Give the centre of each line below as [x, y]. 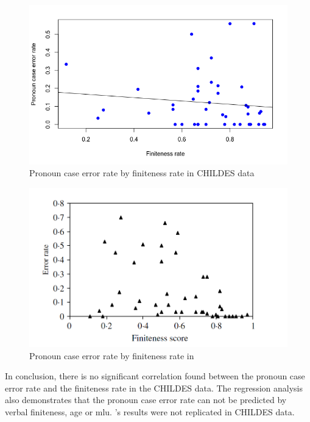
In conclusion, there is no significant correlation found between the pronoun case [155, 376]
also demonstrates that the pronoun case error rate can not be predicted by [146, 400]
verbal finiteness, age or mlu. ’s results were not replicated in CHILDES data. [150, 411]
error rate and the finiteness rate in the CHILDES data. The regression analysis [154, 388]
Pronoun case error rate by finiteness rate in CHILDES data [142, 173]
